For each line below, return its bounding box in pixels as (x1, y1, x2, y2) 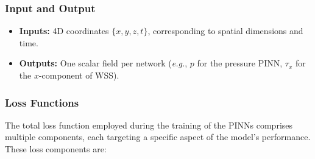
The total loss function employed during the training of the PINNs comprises (5, 118, 293, 131)
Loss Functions (5, 94, 79, 110)
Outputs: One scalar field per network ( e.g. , (19, 57, 188, 69)
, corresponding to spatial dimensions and (147, 24, 303, 37)
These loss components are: (5, 143, 107, 155)
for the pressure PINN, (197, 57, 283, 69)
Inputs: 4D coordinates (19, 24, 109, 37)
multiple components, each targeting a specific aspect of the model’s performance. (5, 130, 311, 143)
